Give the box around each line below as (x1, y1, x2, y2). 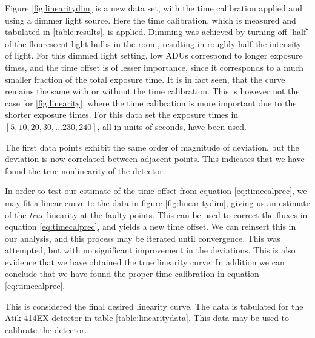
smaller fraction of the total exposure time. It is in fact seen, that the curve (5, 73, 285, 85)
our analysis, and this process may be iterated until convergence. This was (5, 232, 280, 244)
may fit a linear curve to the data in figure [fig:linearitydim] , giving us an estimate (5, 196, 310, 209)
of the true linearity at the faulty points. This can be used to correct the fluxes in (5, 208, 308, 221)
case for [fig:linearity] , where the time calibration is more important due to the (5, 96, 297, 109)
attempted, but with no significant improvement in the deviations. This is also (5, 244, 296, 256)
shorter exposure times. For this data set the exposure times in (5, 108, 239, 121)
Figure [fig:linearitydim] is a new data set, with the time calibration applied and (5, 2, 302, 14)
